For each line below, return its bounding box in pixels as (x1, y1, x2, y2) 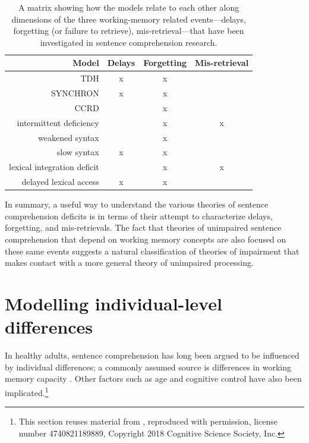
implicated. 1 (5, 384, 49, 398)
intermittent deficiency (17, 116, 99, 128)
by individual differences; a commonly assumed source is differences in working (5, 360, 292, 373)
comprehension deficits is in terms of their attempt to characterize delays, (5, 209, 273, 222)
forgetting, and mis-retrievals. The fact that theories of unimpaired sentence (5, 221, 282, 234)
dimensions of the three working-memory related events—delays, (11, 12, 246, 25)
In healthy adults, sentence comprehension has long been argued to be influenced (5, 349, 299, 362)
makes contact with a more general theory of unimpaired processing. (5, 256, 254, 269)
